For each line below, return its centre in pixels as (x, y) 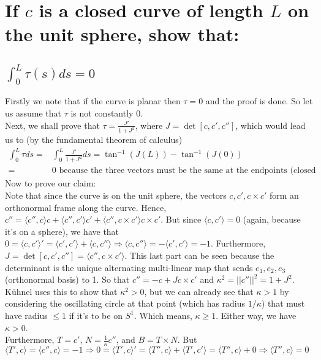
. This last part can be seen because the (199, 255)
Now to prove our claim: (51, 183)
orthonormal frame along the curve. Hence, (86, 207)
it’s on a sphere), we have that (62, 231)
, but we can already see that (199, 291)
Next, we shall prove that (52, 125)
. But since (181, 219)
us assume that (33, 113)
